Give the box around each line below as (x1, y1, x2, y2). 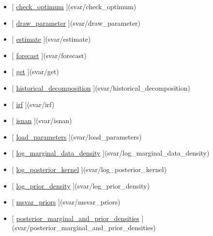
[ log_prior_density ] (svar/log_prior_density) (12, 180, 150, 190)
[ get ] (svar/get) (12, 66, 59, 77)
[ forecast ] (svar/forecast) (12, 50, 87, 60)
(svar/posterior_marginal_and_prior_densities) (12, 222, 156, 233)
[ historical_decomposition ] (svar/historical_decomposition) (12, 82, 190, 93)
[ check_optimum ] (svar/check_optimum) (12, 1, 137, 11)
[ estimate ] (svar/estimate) (12, 34, 91, 44)
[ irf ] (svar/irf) (12, 99, 55, 109)
